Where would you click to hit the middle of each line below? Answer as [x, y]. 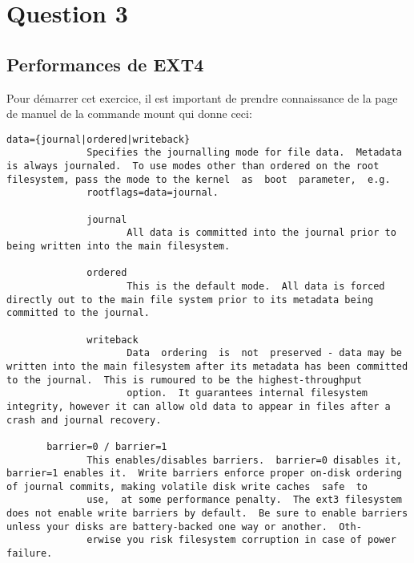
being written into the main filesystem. [119, 247]
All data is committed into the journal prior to [261, 233]
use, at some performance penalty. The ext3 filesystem [244, 500]
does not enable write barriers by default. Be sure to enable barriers [207, 514]
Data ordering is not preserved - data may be [264, 353]
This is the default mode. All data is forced [256, 286]
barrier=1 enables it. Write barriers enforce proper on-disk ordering [204, 474]
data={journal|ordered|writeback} [98, 139]
